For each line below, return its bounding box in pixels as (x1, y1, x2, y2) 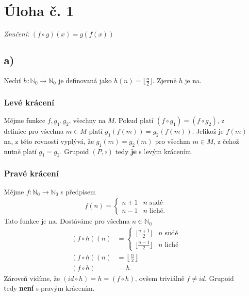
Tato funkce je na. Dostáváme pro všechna (4, 216, 130, 226)
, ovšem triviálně (135, 273, 184, 283)
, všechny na (68, 115, 106, 125)
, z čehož (213, 136, 239, 146)
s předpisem (60, 186, 96, 196)
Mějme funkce (4, 115, 46, 125)
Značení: (4, 29, 30, 39)
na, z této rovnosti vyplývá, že (4, 136, 94, 146)
